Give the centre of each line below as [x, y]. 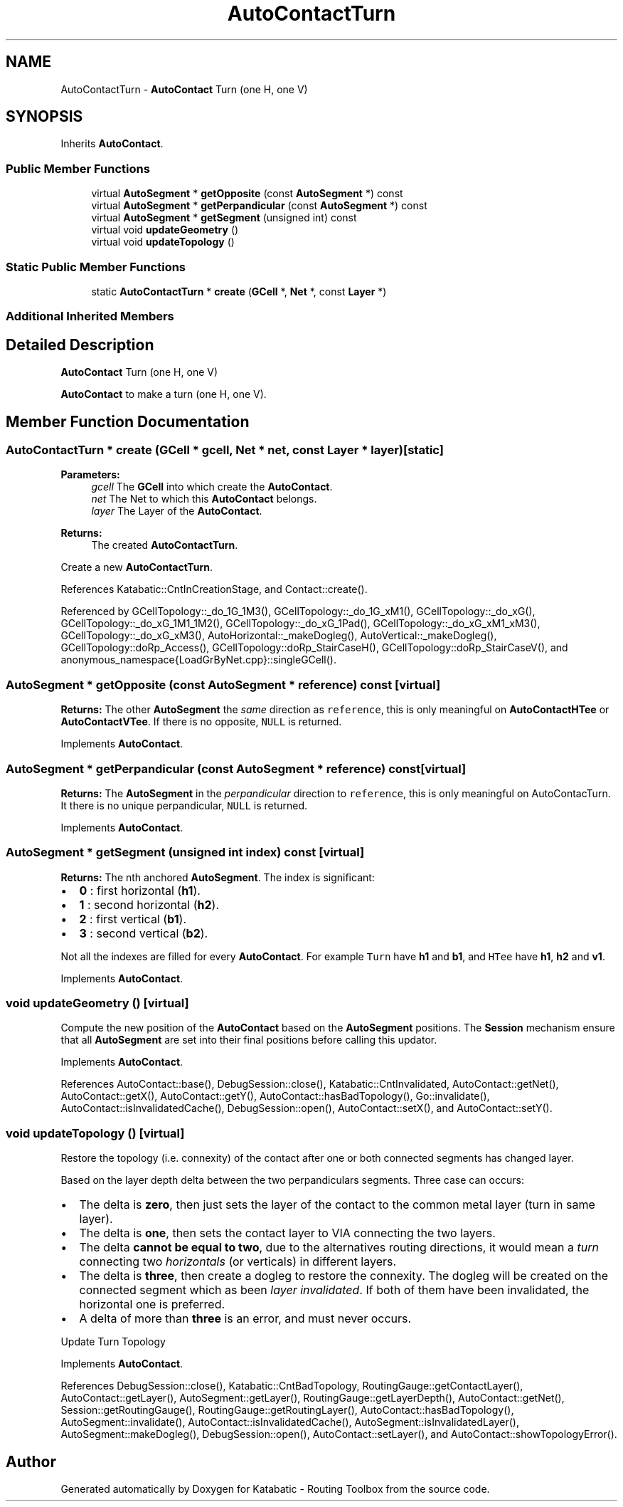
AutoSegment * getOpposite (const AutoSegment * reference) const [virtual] [223, 684]
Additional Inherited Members [90, 316]
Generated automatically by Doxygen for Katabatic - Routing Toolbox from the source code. [275, 1488]
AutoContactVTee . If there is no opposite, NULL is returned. [201, 722]
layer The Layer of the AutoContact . [177, 511]
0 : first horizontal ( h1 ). [140, 890]
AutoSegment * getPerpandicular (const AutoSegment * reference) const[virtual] [236, 768]
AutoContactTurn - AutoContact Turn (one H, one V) [184, 89]
